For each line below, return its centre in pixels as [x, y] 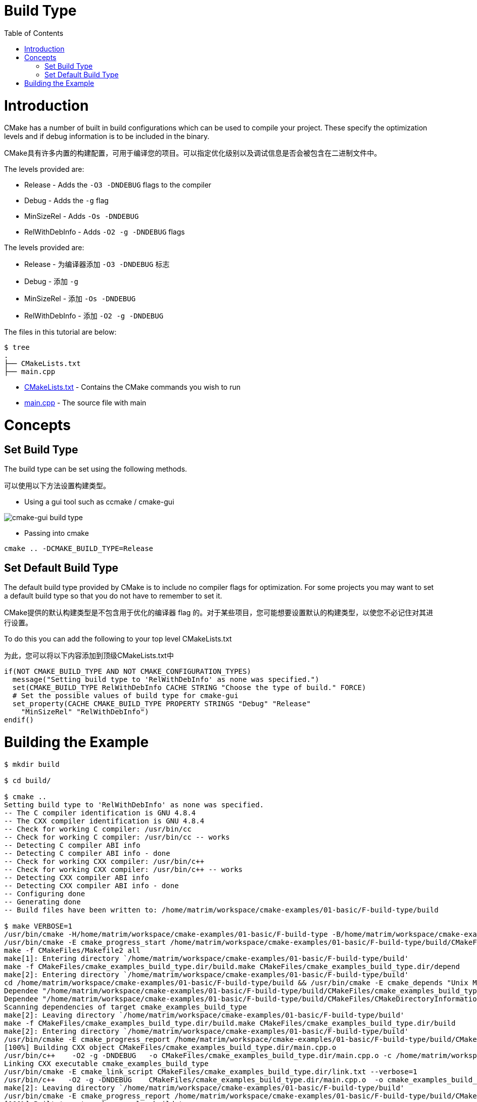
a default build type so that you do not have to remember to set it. [113, 596]
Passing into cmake [57, 533]
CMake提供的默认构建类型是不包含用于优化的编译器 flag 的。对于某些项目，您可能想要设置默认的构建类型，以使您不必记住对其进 [219, 613]
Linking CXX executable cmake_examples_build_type [106, 1063]
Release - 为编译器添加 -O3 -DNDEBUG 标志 [97, 264]
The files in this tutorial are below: [60, 332]
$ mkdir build [32, 764]
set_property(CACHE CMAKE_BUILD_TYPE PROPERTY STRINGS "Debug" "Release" [161, 704]
